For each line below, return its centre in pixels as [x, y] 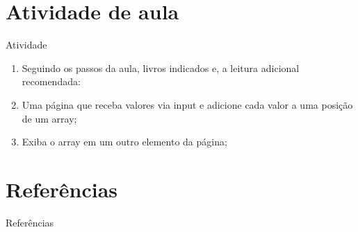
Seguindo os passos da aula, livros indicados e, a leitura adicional [161, 68]
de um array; [49, 118]
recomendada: [51, 81]
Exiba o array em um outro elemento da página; [124, 142]
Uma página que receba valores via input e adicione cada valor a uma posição [187, 104]
